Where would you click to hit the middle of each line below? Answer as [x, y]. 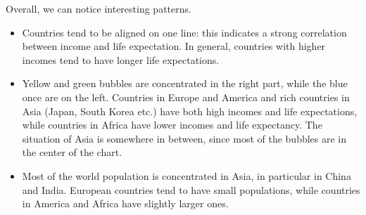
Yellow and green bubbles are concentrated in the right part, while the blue [185, 83]
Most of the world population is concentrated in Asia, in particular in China [187, 175]
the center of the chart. [72, 152]
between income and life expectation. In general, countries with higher [174, 46]
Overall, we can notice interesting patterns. [99, 8]
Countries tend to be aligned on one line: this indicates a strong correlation [184, 32]
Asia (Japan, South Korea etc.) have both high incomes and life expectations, [190, 111]
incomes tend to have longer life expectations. [121, 59]
